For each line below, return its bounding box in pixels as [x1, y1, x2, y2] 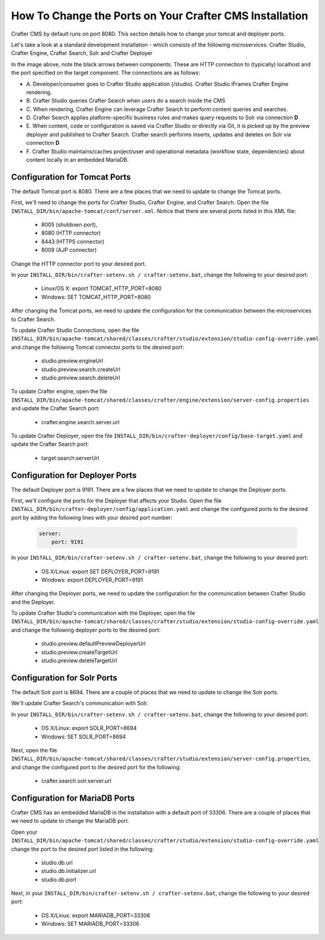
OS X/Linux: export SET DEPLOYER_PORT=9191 [41, 568, 159, 575]
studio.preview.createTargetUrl [41, 649, 118, 656]
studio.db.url [41, 859, 73, 866]
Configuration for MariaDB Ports [11, 793, 135, 803]
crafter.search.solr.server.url [41, 777, 111, 784]
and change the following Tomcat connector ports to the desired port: [11, 343, 184, 351]
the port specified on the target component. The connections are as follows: [11, 69, 200, 77]
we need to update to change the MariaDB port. [11, 818, 129, 825]
